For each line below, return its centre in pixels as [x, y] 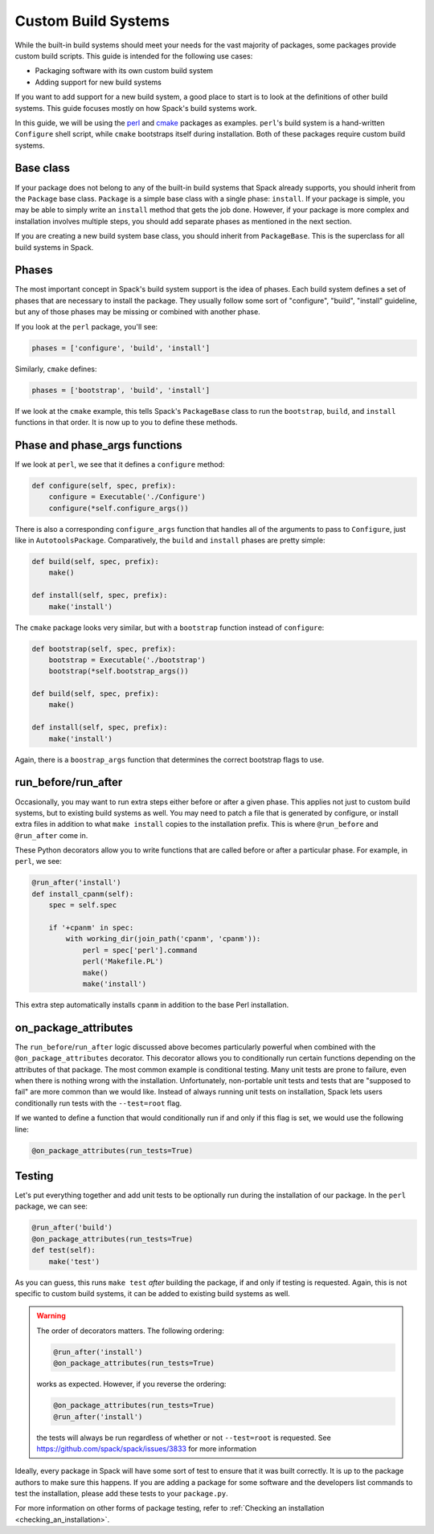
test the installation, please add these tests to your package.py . [121, 1494]
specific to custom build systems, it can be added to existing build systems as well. [153, 1293]
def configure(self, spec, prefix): [104, 485]
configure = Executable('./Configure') [127, 497]
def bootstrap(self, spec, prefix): [104, 648]
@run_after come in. [51, 835]
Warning [51, 1316]
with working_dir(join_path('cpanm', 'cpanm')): [163, 939]
